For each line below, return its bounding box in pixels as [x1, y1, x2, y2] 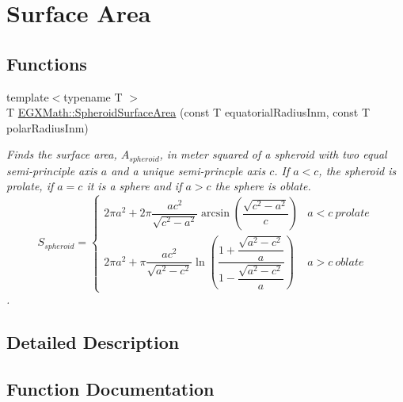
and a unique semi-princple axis [111, 162, 266, 178]
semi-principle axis [6, 162, 97, 178]
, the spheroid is [318, 162, 397, 178]
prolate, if [6, 178, 54, 194]
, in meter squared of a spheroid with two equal [159, 146, 387, 163]
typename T [63, 88, 123, 105]
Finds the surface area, [6, 146, 117, 163]
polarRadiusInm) [6, 119, 89, 136]
